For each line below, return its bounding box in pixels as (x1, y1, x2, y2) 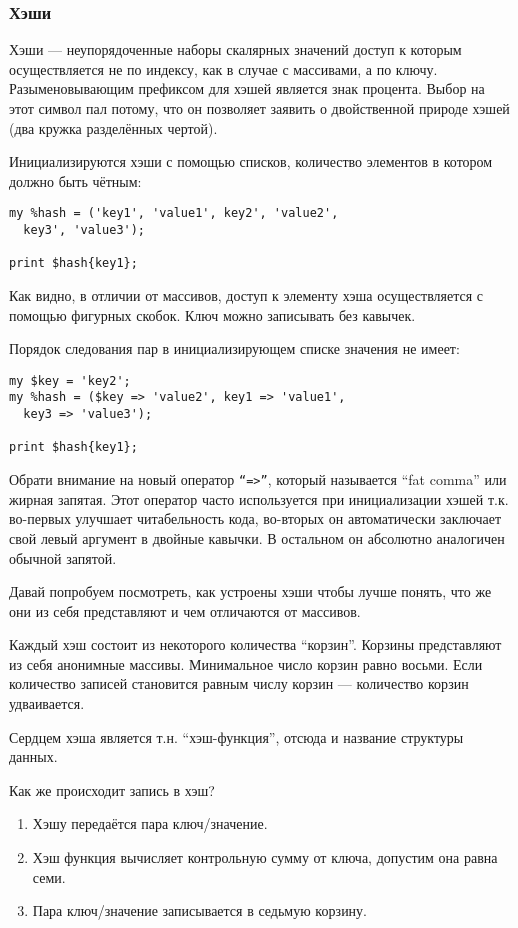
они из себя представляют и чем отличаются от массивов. (9, 600, 361, 621)
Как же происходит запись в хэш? (9, 779, 215, 800)
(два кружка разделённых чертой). (9, 117, 218, 138)
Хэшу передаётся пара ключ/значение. (32, 813, 268, 834)
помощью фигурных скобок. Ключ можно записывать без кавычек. (9, 304, 416, 325)
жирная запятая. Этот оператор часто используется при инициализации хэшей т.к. (9, 488, 509, 509)
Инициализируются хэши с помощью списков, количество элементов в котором (9, 151, 493, 172)
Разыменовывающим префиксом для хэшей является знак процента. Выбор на (9, 78, 485, 99)
